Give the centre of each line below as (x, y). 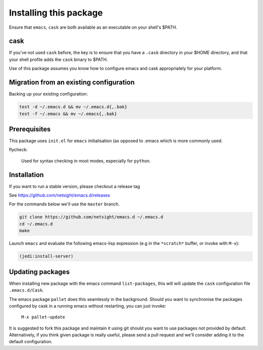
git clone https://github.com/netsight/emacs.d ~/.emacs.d (91, 217)
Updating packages (39, 272)
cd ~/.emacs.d (36, 224)
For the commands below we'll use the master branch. (64, 204)
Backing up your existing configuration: (48, 94)
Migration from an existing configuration (72, 83)
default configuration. (31, 342)
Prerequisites (30, 129)
